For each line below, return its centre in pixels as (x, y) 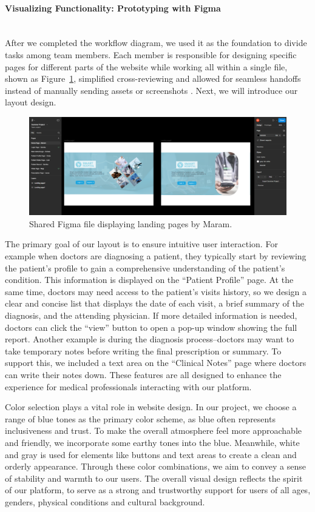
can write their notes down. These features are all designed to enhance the (143, 374)
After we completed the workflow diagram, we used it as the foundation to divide (156, 43)
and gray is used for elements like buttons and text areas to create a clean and (151, 454)
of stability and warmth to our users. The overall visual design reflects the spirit (154, 478)
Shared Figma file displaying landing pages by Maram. (131, 223)
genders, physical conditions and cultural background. (105, 501)
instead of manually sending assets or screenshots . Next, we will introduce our (151, 90)
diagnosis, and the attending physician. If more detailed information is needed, (151, 315)
